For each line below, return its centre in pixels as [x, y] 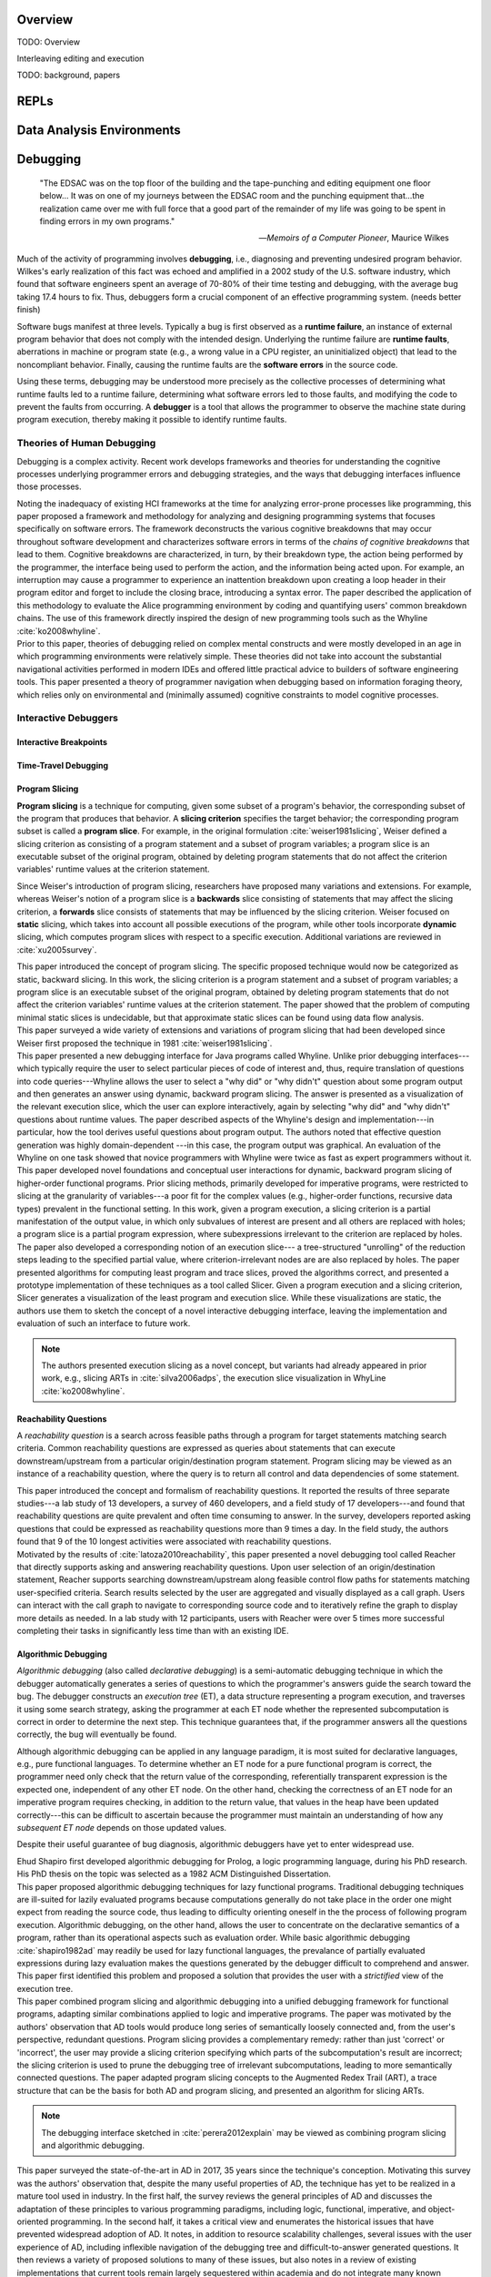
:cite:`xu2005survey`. [57, 950]
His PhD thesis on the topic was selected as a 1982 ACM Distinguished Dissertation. [174, 1874]
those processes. [49, 486]
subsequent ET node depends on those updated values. [122, 1828]
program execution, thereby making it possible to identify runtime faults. [152, 420]
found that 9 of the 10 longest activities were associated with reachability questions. [174, 1542]
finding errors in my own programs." [107, 221]
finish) [29, 310]
